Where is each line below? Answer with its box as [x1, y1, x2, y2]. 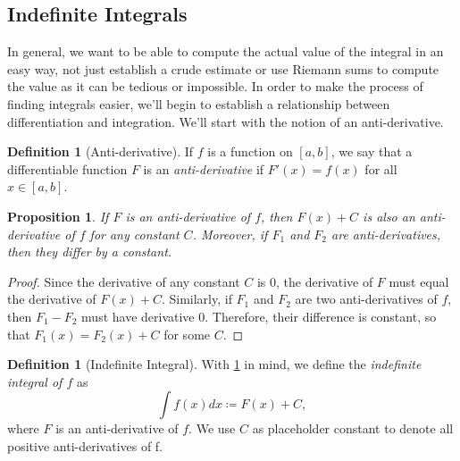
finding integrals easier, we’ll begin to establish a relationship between [7, 94, 390, 113]
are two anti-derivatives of [295, 289, 438, 308]
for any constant [89, 224, 180, 243]
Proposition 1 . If [7, 206, 109, 225]
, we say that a [330, 142, 413, 161]
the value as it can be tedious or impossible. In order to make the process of [7, 77, 423, 96]
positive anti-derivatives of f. [7, 436, 163, 455]
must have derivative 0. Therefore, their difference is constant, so [81, 306, 437, 325]
